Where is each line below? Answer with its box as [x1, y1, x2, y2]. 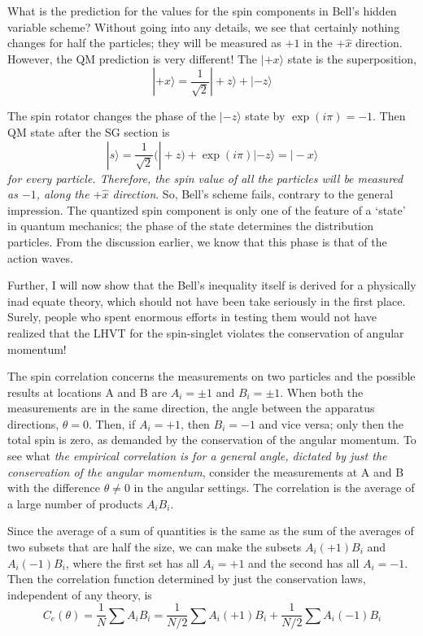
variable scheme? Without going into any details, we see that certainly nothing [7, 18, 400, 35]
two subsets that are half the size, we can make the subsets [7, 538, 302, 555]
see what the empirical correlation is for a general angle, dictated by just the [7, 447, 387, 464]
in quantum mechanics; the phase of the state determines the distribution [7, 217, 374, 234]
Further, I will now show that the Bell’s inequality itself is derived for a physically [7, 277, 416, 294]
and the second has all [248, 554, 360, 571]
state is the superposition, [287, 50, 416, 67]
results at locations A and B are [7, 383, 168, 400]
